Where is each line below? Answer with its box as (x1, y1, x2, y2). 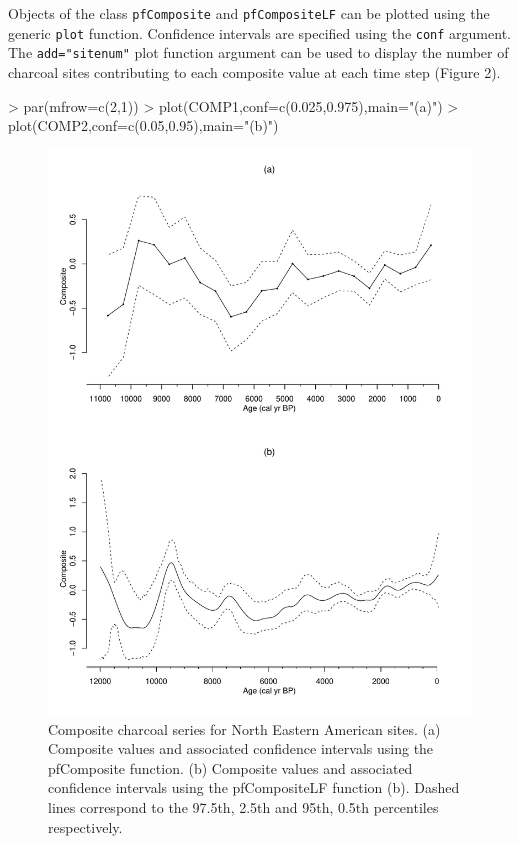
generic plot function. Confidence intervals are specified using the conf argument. (8, 22, 511, 43)
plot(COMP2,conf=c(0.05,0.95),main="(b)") (8, 115, 279, 136)
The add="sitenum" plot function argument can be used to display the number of (8, 42, 509, 63)
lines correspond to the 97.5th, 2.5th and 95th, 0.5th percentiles (48, 797, 439, 818)
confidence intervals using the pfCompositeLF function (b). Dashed (48, 777, 460, 798)
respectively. (48, 816, 123, 837)
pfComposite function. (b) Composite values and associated (48, 757, 413, 778)
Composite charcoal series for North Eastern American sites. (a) (48, 718, 441, 739)
